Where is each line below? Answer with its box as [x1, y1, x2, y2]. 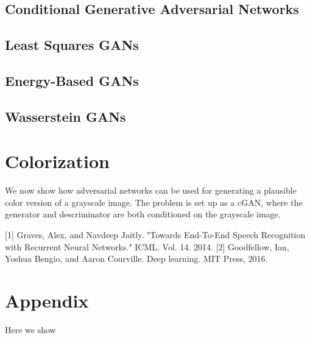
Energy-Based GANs [5, 71, 139, 90]
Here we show [5, 323, 56, 336]
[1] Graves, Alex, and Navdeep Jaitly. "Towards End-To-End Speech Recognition [5, 228, 306, 241]
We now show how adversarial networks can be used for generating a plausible [5, 184, 297, 197]
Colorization [5, 149, 110, 174]
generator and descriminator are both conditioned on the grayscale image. [5, 208, 281, 220]
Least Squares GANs [5, 35, 139, 54]
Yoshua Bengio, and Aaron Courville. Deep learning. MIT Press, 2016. [5, 252, 268, 265]
